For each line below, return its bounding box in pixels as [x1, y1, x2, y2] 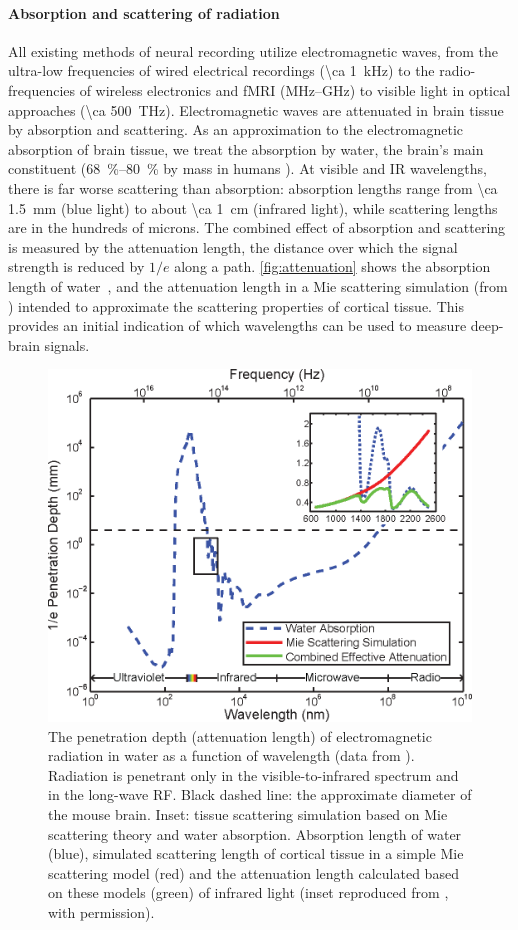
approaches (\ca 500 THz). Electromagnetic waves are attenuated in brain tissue [8, 99, 504, 120]
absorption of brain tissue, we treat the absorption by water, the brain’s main [8, 138, 484, 159]
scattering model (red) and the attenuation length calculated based [48, 862, 459, 883]
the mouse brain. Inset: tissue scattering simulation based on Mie [48, 803, 448, 824]
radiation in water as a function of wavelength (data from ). [48, 745, 415, 766]
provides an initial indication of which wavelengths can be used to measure [8, 315, 467, 336]
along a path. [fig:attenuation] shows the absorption [174, 256, 491, 277]
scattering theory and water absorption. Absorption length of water [48, 823, 462, 844]
